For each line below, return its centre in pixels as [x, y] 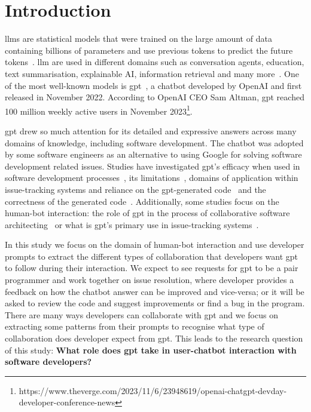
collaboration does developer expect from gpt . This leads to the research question [154, 338]
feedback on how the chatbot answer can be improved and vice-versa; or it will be [155, 291]
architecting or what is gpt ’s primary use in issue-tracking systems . [132, 224]
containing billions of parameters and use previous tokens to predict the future [149, 50]
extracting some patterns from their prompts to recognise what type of [135, 326]
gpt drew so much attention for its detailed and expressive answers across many [151, 130]
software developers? [48, 362]
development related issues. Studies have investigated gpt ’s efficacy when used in [153, 166]
